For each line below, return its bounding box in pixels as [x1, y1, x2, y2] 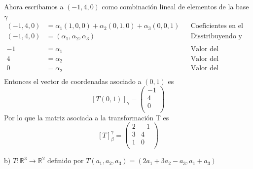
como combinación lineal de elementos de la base [102, 1, 249, 11]
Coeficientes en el [190, 23, 243, 30]
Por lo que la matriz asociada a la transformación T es [4, 112, 169, 122]
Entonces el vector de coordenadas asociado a [4, 76, 142, 86]
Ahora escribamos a [4, 1, 64, 11]
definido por [47, 155, 84, 166]
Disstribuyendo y [190, 33, 242, 40]
